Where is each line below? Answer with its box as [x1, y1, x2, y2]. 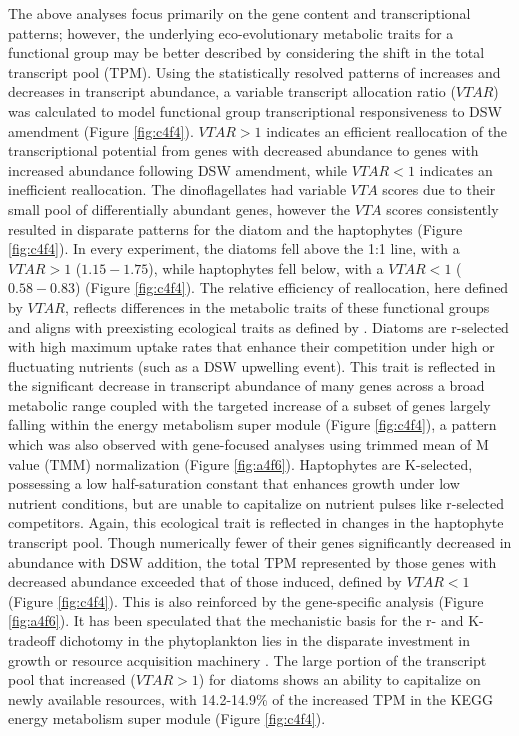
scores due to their [382, 179, 496, 200]
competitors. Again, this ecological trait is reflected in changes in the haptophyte [8, 512, 504, 533]
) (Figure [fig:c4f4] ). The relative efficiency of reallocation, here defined [74, 277, 509, 298]
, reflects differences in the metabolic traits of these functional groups [64, 296, 490, 317]
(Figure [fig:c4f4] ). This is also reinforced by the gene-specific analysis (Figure [8, 590, 484, 611]
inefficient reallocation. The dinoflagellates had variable [8, 179, 347, 200]
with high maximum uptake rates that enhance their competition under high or [8, 336, 495, 357]
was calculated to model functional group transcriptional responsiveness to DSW [8, 100, 502, 121]
